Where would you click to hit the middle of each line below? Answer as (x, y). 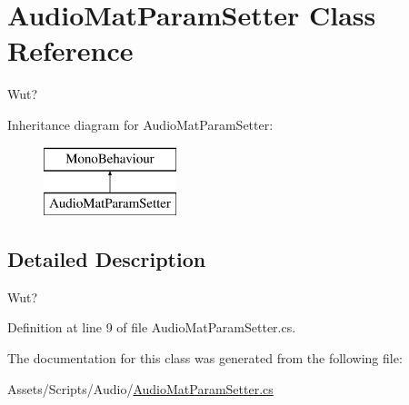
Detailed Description (107, 259)
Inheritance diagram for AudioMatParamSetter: (140, 124)
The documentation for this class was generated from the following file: (205, 358)
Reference (70, 50)
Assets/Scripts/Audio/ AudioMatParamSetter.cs (140, 388)
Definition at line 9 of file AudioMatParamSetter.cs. (152, 327)
